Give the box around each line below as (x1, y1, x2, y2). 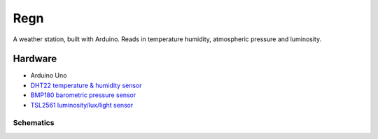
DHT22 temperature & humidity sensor (30, 81, 142, 89)
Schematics (13, 118, 55, 128)
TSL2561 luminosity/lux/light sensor (30, 101, 134, 109)
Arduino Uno (30, 71, 67, 80)
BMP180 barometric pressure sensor (30, 91, 136, 99)
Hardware (13, 53, 57, 65)
